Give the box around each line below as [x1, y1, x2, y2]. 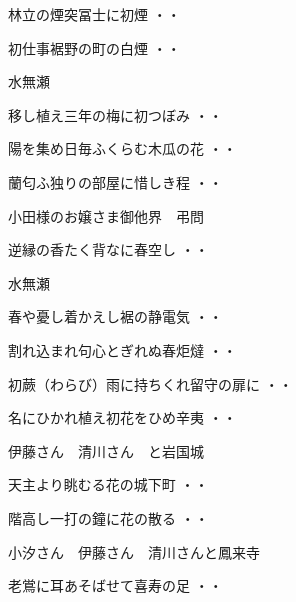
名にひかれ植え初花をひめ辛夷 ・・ [8, 407, 237, 428]
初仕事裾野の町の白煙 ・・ [8, 37, 181, 58]
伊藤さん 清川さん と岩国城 [8, 440, 204, 461]
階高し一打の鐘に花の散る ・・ [8, 507, 209, 528]
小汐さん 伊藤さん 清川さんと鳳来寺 [8, 541, 260, 562]
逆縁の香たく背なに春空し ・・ [8, 239, 209, 260]
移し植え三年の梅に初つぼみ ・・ [8, 104, 223, 125]
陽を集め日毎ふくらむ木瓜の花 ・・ [8, 138, 237, 159]
